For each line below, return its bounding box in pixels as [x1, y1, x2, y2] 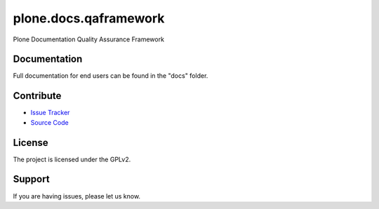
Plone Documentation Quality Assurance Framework [13, 35, 165, 43]
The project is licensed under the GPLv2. [13, 155, 131, 163]
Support [13, 173, 50, 185]
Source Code [30, 118, 69, 126]
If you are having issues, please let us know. [13, 191, 140, 200]
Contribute [13, 90, 62, 102]
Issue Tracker [30, 109, 70, 117]
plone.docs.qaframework [13, 11, 165, 26]
